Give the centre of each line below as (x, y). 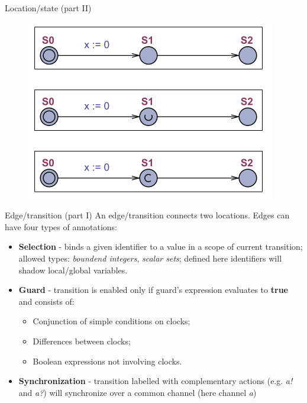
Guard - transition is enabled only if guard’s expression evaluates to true (153, 290)
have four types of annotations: (61, 226)
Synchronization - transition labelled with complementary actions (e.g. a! (156, 381)
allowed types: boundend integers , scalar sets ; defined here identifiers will (150, 258)
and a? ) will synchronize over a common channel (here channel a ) (138, 392)
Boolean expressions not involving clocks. (107, 361)
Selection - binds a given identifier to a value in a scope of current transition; (161, 246)
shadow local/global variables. (73, 270)
